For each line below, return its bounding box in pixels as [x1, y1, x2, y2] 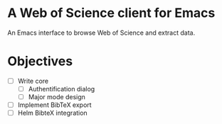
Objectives [7, 53, 73, 69]
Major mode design [28, 93, 85, 101]
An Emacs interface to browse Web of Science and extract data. [7, 28, 196, 37]
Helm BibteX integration [17, 108, 88, 118]
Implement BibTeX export [17, 101, 92, 109]
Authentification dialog [28, 84, 95, 93]
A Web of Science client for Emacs [7, 5, 216, 21]
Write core [17, 77, 49, 85]
